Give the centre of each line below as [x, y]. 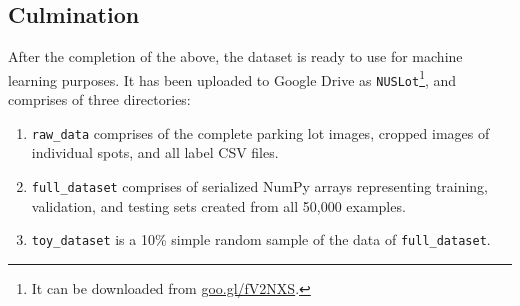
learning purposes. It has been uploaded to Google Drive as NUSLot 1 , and [232, 78]
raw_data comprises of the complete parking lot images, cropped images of [260, 132]
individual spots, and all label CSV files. [155, 152]
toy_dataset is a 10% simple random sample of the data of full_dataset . [261, 239]
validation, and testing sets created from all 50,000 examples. [218, 205]
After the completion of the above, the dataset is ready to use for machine [235, 56]
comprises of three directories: [99, 99]
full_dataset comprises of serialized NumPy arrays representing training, [260, 185]
